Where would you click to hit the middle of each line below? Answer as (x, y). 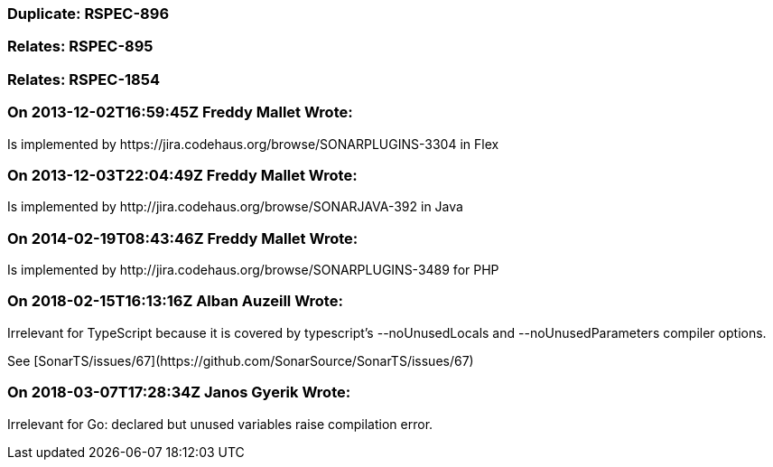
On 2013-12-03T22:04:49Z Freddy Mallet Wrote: (182, 175)
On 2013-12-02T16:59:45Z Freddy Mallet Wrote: (180, 112)
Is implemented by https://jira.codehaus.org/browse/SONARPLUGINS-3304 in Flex (253, 144)
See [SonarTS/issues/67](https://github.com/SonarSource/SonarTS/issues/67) (241, 360)
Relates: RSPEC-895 (80, 47)
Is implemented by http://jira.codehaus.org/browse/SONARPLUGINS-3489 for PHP (253, 270)
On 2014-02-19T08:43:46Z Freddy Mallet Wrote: (183, 238)
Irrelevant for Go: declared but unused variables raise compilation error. (220, 424)
